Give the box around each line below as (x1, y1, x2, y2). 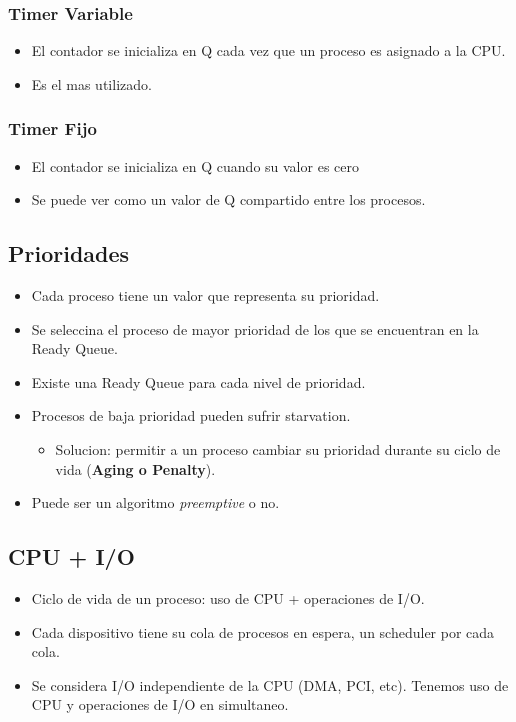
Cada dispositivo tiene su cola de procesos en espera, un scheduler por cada (31, 621, 495, 642)
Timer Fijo (8, 116, 97, 141)
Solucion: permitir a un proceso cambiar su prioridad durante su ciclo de (55, 438, 501, 459)
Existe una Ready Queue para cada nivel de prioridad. (31, 371, 366, 392)
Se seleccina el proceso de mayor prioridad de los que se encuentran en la (31, 318, 479, 339)
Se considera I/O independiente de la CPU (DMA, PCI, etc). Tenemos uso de (31, 674, 509, 695)
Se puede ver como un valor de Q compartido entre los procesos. (31, 189, 426, 210)
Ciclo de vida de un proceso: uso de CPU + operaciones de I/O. (31, 587, 425, 608)
